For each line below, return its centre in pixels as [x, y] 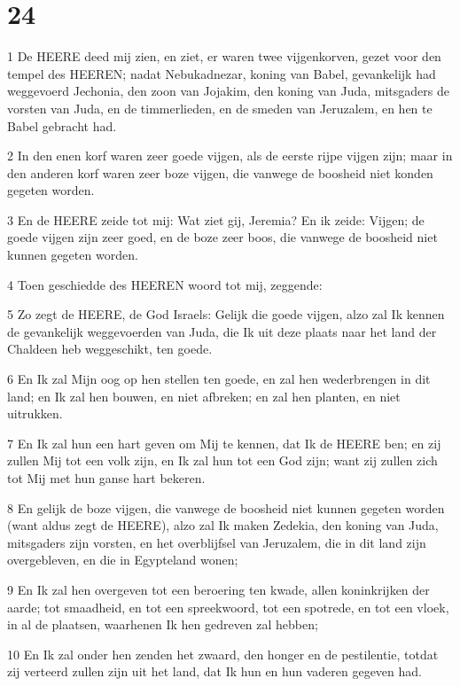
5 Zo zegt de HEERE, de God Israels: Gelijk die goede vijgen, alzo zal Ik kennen [226, 314]
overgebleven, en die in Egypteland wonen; [123, 560]
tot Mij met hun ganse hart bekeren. [106, 478]
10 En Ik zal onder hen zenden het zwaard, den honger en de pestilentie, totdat [223, 654]
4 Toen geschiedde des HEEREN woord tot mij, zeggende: [165, 284]
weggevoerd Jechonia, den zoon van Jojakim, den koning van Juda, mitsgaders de [228, 91]
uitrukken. [35, 413]
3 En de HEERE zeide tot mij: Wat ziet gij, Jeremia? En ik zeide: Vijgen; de [216, 219]
